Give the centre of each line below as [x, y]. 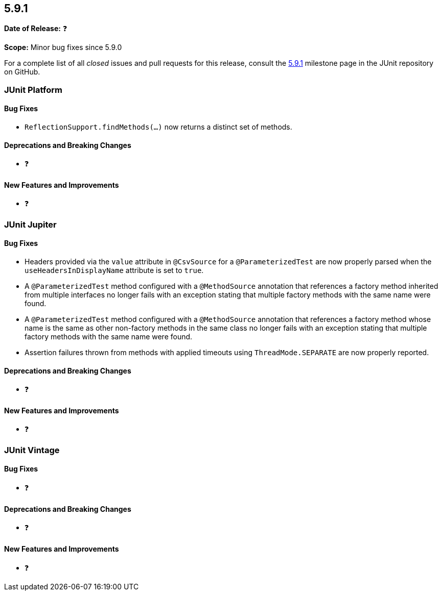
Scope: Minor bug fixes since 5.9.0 [63, 47]
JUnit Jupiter [30, 224]
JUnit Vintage [32, 450]
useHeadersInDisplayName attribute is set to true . [114, 270]
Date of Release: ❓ [36, 29]
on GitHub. [22, 72]
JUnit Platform [33, 90]
